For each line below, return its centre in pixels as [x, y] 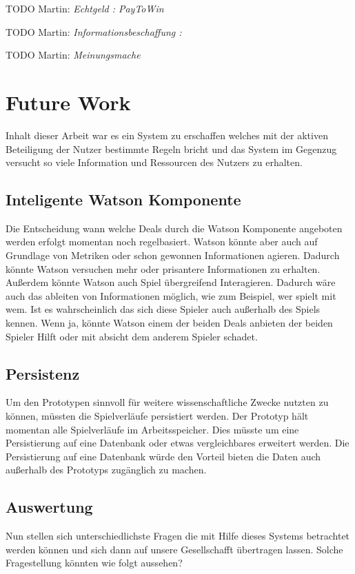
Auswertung [49, 507]
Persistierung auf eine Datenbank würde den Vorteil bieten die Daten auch [163, 456]
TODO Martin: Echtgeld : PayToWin [85, 8]
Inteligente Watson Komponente [123, 199]
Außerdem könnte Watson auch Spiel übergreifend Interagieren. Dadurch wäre [171, 282]
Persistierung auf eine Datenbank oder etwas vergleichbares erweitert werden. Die [177, 443]
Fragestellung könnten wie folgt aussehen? [94, 563]
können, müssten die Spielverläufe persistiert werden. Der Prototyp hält [157, 416]
